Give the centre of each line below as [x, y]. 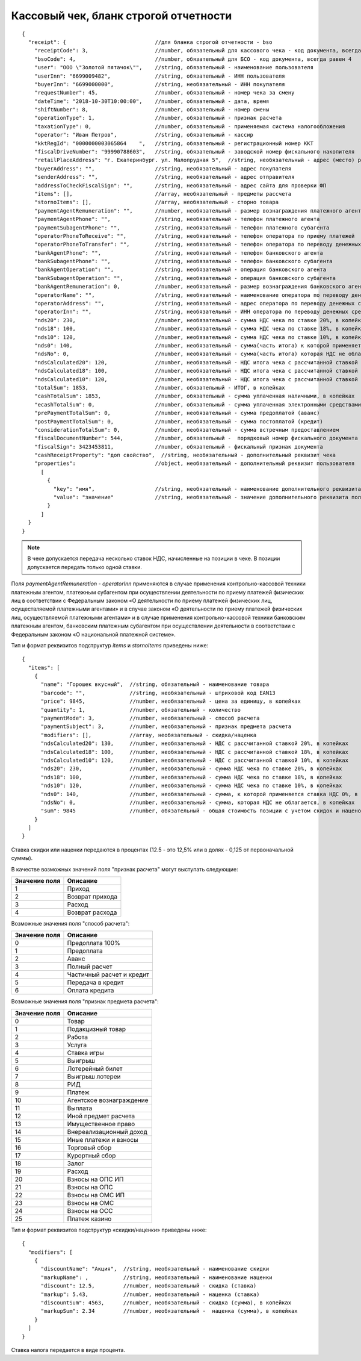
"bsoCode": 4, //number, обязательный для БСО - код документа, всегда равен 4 [193, 59]
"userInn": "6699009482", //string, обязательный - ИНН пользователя [159, 76]
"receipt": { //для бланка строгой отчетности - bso [150, 42]
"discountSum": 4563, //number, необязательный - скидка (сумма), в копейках [166, 1303]
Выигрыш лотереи [94, 1076]
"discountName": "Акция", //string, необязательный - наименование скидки [155, 1269]
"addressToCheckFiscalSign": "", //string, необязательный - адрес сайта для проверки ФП [180, 185]
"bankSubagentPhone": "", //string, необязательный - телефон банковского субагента [184, 261]
